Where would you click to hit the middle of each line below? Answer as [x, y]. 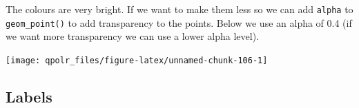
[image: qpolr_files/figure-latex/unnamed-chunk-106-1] [137, 60]
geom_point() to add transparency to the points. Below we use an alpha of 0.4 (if [179, 22]
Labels [29, 96]
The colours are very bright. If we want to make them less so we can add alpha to [179, 9]
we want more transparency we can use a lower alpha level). [132, 36]
